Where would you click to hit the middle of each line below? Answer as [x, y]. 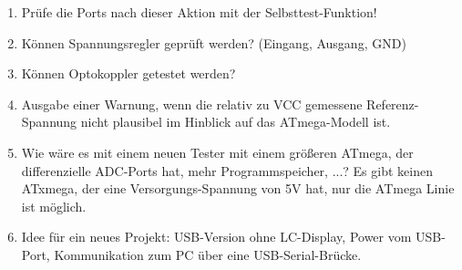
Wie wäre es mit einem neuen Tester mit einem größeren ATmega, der [217, 152]
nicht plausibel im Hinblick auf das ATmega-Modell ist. [236, 122]
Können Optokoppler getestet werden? [128, 73]
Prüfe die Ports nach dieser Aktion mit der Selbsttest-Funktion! [199, 12]
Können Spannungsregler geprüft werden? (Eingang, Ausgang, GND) [214, 42]
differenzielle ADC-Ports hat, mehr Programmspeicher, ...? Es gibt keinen [227, 170]
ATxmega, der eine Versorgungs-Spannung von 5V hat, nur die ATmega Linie [238, 188]
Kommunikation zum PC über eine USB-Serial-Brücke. [208, 254]
